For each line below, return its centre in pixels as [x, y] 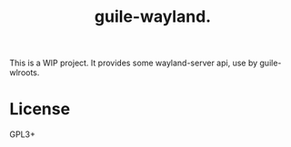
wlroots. [25, 73]
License [40, 109]
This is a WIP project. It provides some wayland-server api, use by [134, 63]
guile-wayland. [153, 17]
